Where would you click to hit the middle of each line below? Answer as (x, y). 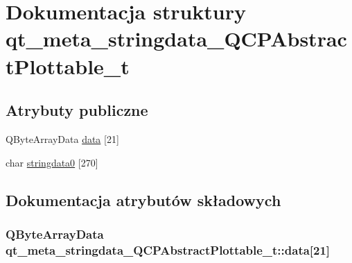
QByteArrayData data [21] (62, 138)
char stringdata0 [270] (52, 162)
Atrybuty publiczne (77, 110)
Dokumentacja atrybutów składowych (143, 200)
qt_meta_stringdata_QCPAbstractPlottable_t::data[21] (168, 249)
